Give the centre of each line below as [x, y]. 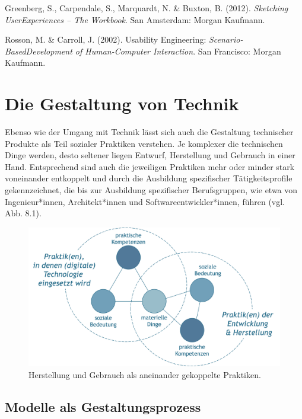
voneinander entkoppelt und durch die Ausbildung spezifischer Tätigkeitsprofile [149, 178]
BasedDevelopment [39, 51]
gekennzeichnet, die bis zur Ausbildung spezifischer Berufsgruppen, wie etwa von [151, 190]
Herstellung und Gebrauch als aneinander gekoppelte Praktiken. [145, 374]
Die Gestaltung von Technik [122, 103]
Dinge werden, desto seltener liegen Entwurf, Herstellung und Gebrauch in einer [150, 155]
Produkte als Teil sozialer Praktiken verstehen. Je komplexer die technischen [144, 143]
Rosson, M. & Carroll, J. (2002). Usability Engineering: [106, 39]
